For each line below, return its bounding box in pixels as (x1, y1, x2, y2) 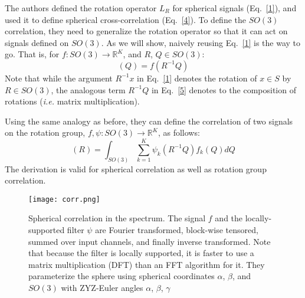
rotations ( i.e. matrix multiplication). (5, 95, 140, 107)
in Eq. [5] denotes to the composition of (151, 83, 296, 96)
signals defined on (5, 36, 69, 48)
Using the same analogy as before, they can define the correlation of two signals (5, 114, 293, 127)
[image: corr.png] (28, 195, 100, 204)
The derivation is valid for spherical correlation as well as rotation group (5, 162, 267, 175)
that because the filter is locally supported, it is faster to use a (28, 247, 254, 259)
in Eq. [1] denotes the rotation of (137, 71, 257, 84)
